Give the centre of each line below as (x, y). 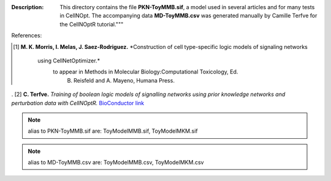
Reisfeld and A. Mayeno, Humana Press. (124, 80)
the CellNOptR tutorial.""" (92, 24)
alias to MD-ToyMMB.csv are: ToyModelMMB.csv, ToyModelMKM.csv (116, 163)
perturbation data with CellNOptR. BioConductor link (78, 103)
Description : (28, 7)
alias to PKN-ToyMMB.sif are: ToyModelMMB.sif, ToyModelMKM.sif (113, 131)
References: (27, 35)
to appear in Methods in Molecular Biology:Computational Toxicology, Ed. (146, 72)
